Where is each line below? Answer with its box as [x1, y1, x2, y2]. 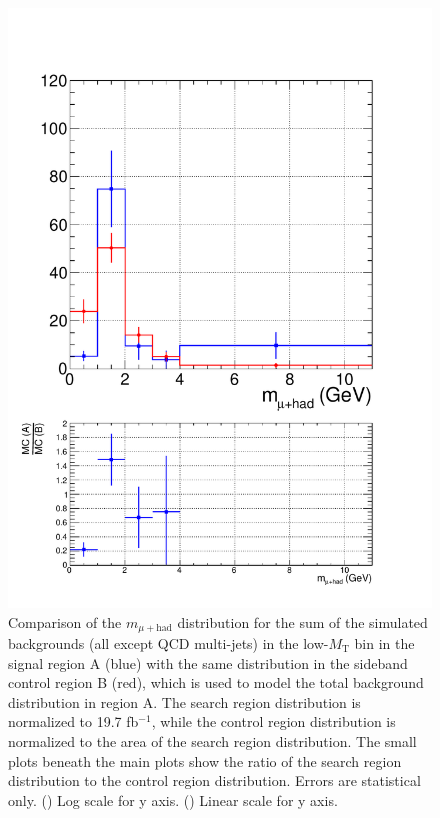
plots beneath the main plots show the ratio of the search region [8, 750, 402, 771]
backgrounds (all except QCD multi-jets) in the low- [8, 632, 329, 653]
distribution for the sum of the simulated [177, 611, 428, 632]
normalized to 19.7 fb [8, 711, 139, 732]
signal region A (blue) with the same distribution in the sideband [8, 652, 408, 673]
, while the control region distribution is [151, 711, 396, 732]
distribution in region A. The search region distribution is [8, 691, 361, 712]
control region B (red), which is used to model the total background [8, 672, 424, 693]
